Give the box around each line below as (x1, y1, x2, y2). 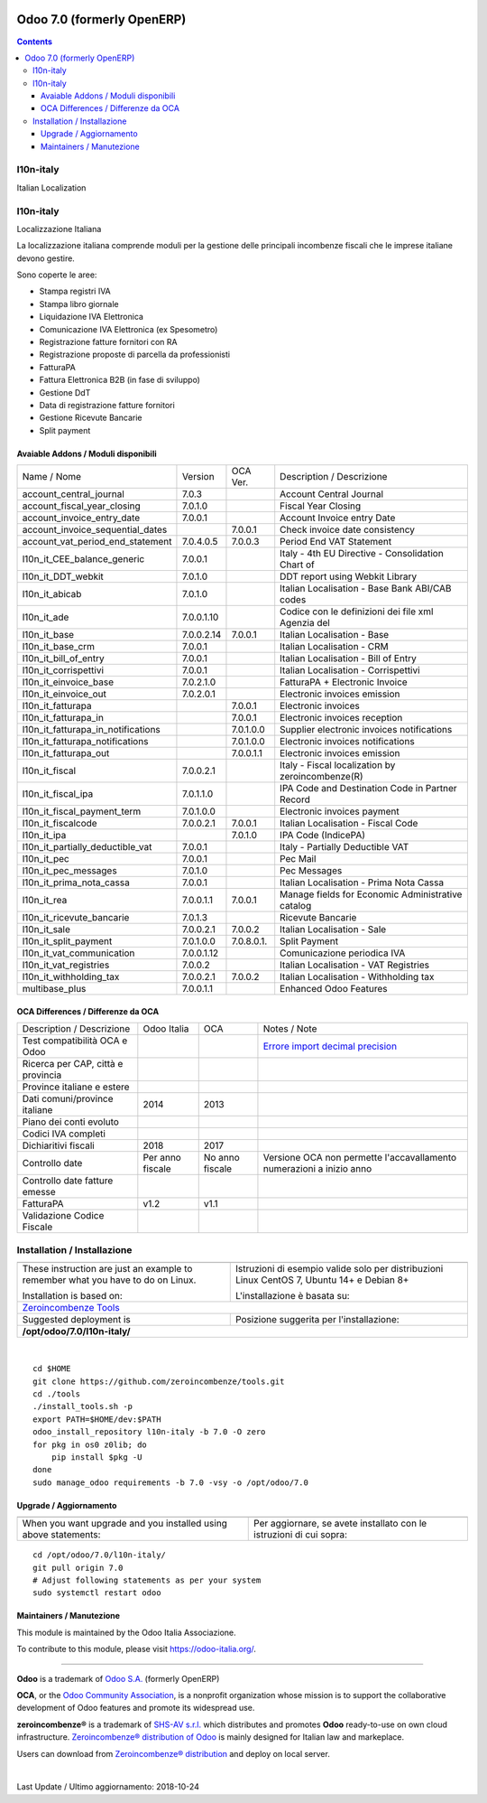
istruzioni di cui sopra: (253, 1528, 347, 1541)
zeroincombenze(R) (280, 771, 364, 783)
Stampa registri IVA (39, 285, 112, 297)
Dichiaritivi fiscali (22, 1139, 95, 1152)
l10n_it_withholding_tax (22, 971, 120, 984)
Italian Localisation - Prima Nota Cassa (280, 876, 445, 889)
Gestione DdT (39, 387, 91, 397)
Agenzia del (280, 617, 331, 630)
